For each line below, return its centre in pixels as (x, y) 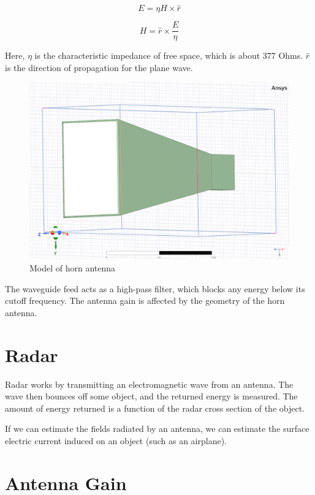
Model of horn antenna (73, 268)
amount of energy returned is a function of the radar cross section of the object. (155, 408)
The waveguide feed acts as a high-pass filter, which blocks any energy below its (155, 288)
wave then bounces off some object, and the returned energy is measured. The (151, 396)
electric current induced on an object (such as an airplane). (116, 440)
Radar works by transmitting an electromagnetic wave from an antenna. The (149, 384)
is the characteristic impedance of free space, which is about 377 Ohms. (169, 55)
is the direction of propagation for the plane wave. (99, 67)
